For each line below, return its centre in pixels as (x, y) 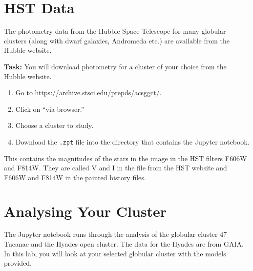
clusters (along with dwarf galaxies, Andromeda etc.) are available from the (117, 40)
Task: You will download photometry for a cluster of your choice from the (115, 66)
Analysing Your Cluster (85, 211)
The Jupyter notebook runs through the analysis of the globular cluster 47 (116, 234)
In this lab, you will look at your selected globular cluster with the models (115, 253)
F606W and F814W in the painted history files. (75, 177)
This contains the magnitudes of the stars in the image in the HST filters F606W (126, 158)
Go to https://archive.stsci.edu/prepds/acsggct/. (88, 93)
